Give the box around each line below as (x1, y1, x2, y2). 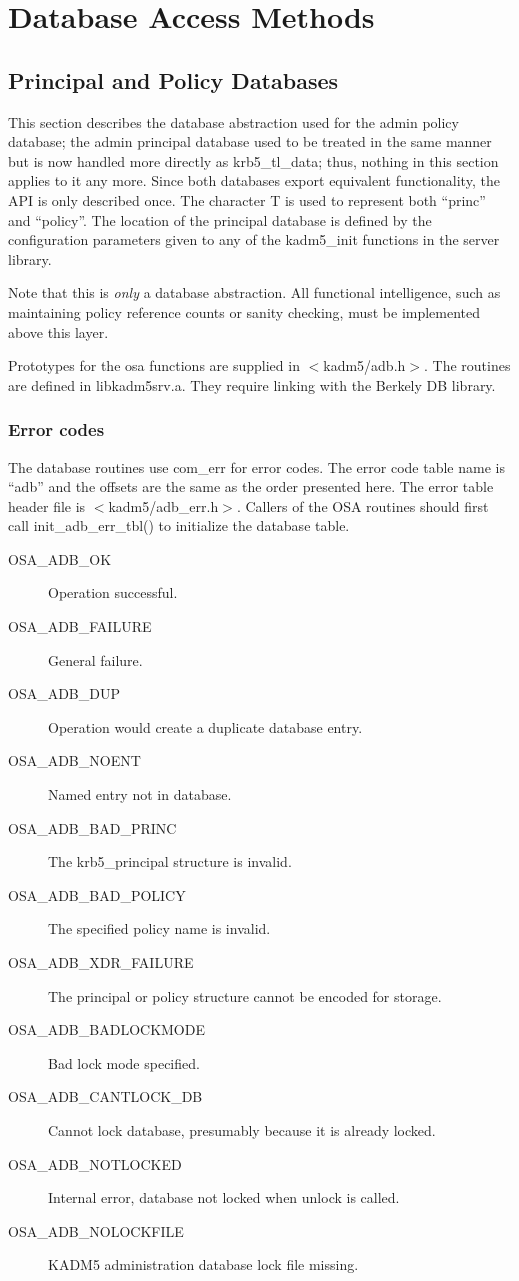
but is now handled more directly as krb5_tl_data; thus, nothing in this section (8, 150, 499, 171)
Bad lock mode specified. (48, 1052, 200, 1073)
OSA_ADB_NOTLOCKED (8, 1153, 182, 1174)
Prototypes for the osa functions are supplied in (8, 355, 300, 376)
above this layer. (8, 321, 109, 342)
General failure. (48, 649, 143, 670)
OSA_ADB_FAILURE (8, 616, 152, 637)
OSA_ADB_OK (8, 548, 112, 569)
